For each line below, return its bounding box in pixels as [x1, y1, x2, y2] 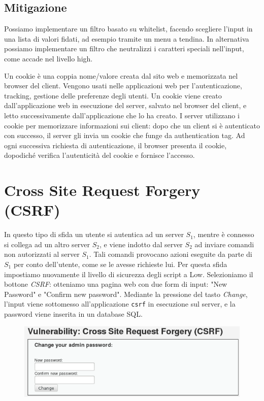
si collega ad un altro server [4, 239, 90, 249]
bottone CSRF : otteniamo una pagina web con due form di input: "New [4, 279, 227, 289]
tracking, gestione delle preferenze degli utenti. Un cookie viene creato [4, 90, 222, 101]
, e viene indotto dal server [99, 239, 183, 249]
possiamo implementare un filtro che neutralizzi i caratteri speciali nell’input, [4, 43, 244, 54]
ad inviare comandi [194, 239, 254, 249]
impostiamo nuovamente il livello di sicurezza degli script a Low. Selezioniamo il [4, 269, 253, 279]
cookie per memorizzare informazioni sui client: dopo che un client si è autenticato [4, 120, 260, 130]
